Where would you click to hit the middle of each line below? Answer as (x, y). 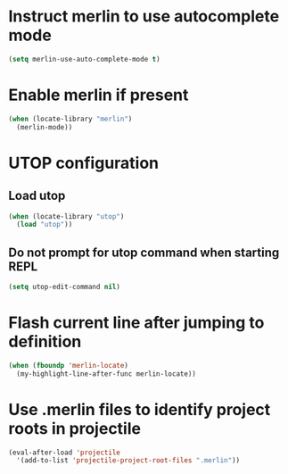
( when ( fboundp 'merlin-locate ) (68, 365)
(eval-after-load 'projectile (65, 453)
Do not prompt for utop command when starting (144, 252)
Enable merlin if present (99, 95)
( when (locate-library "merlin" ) (70, 119)
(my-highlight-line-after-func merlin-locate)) (107, 374)
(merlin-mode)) (45, 127)
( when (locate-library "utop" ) (66, 216)
